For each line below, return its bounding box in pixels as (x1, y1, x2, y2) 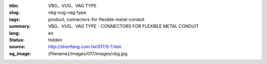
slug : (9, 10, 20, 16)
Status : (9, 37, 25, 43)
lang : (9, 30, 20, 36)
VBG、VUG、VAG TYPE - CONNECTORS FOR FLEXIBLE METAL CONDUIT (48, 23, 199, 29)
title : (9, 3, 19, 8)
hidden (48, 37, 63, 43)
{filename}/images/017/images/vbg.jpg (48, 50, 128, 56)
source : (9, 44, 26, 50)
